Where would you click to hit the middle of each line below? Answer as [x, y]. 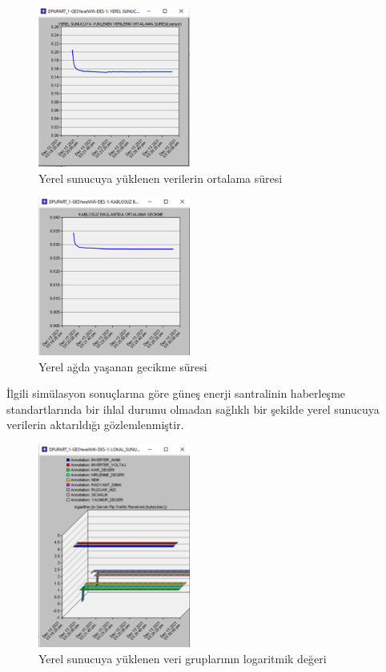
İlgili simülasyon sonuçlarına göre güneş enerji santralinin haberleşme [176, 393]
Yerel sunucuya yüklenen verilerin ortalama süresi [161, 178]
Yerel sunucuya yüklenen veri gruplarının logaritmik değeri [183, 658]
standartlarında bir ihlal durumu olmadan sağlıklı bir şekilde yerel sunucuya [193, 409]
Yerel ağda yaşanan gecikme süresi [123, 366]
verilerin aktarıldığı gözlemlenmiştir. [95, 425]
